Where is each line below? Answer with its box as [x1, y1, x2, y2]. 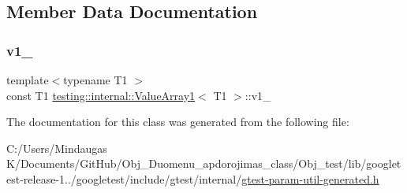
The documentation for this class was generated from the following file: [6, 113, 349, 130]
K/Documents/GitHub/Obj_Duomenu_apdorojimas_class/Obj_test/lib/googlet [6, 155, 401, 172]
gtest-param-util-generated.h [241, 170, 379, 187]
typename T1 [63, 72, 128, 87]
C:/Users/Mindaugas [6, 139, 107, 156]
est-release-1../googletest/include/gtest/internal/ [6, 170, 242, 187]
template [6, 72, 49, 87]
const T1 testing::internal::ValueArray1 [6, 87, 196, 103]
